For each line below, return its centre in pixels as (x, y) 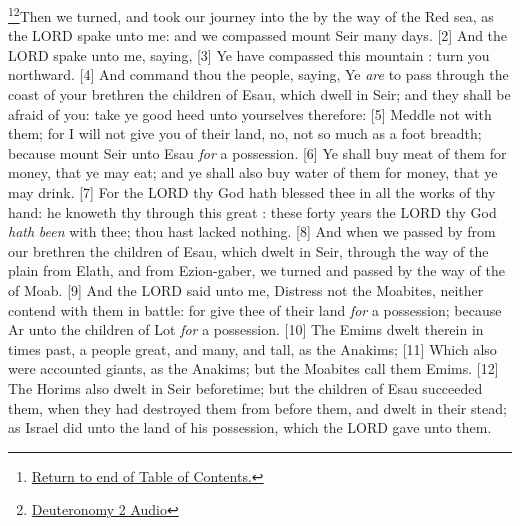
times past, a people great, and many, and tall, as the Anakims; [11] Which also (252, 348)
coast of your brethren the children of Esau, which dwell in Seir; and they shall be (259, 94)
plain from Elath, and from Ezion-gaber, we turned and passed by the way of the (256, 270)
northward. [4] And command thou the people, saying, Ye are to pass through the (258, 74)
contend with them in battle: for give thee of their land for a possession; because (255, 309)
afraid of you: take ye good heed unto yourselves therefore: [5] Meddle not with (250, 113)
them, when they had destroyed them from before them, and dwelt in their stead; (257, 407)
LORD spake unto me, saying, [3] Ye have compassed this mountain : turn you (249, 54)
